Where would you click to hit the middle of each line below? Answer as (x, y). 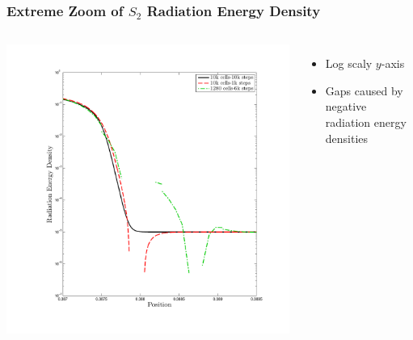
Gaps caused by (364, 90)
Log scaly (349, 63)
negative (346, 106)
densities (347, 138)
